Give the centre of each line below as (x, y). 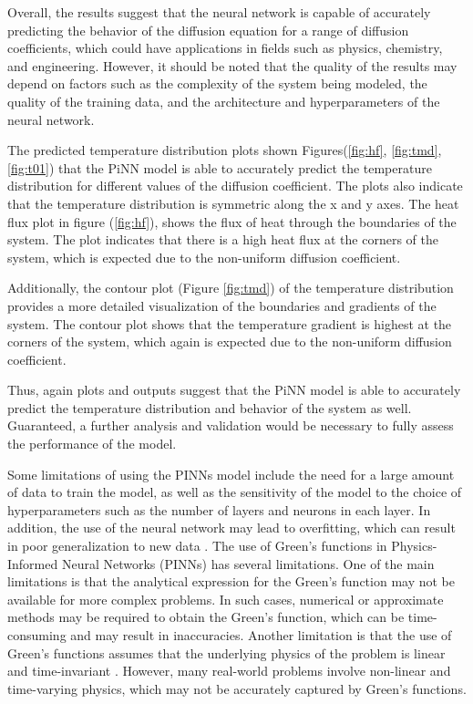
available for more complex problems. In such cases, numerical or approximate (226, 599)
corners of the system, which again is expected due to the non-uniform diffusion (230, 342)
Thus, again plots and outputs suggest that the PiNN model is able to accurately (234, 390)
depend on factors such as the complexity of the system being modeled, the (217, 83)
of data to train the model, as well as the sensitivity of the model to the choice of (235, 492)
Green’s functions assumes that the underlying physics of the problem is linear (226, 652)
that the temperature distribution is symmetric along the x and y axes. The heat (233, 203)
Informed (33, 563)
